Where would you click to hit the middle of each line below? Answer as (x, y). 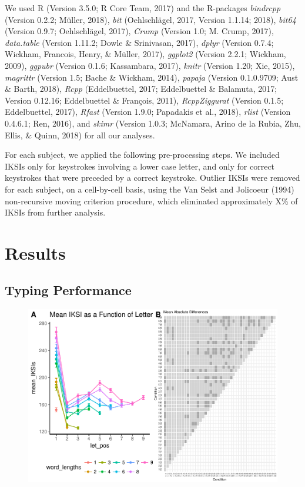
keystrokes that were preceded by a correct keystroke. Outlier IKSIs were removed (152, 178)
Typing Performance (68, 290)
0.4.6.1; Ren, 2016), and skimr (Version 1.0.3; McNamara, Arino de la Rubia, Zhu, (153, 123)
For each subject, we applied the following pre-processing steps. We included (142, 155)
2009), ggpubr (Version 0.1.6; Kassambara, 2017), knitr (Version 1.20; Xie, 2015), (150, 65)
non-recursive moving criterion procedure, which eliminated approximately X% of (151, 201)
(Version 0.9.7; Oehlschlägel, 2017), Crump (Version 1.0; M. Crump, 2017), (139, 31)
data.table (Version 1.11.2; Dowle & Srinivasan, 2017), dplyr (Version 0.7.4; (139, 42)
